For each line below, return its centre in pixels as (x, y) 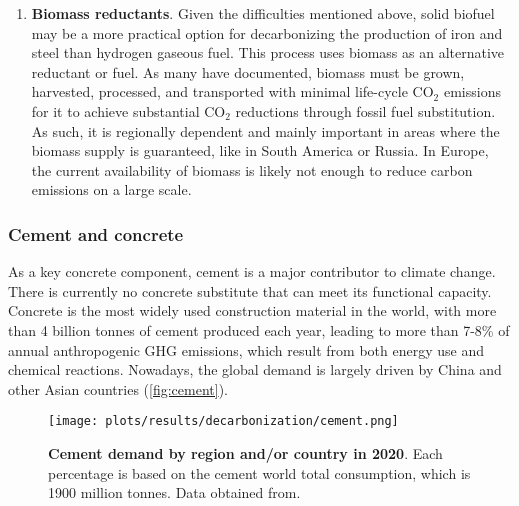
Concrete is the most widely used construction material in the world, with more (252, 310)
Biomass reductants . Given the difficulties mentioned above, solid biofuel (263, 13)
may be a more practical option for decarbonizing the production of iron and (267, 32)
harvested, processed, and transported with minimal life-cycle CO (232, 91)
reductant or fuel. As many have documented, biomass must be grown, (248, 71)
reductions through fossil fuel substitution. (365, 110)
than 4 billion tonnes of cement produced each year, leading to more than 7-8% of (259, 329)
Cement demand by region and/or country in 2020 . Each (245, 452)
